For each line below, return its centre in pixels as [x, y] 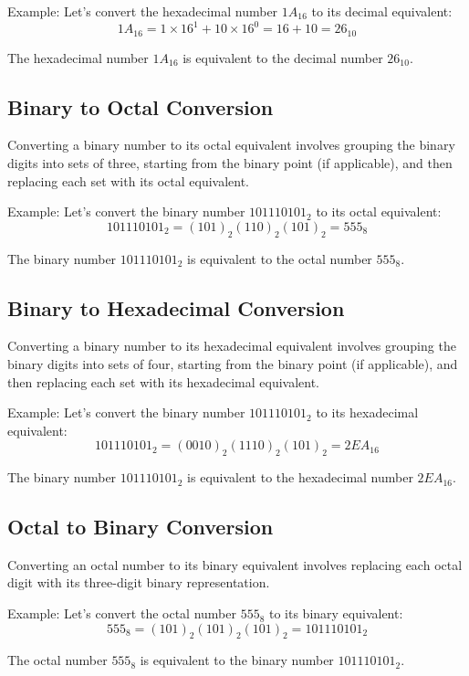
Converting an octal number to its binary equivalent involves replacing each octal [235, 564]
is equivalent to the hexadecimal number [300, 477]
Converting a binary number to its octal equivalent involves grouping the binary [231, 145]
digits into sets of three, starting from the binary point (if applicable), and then [230, 162]
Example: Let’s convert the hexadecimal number [143, 11]
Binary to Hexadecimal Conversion [176, 307]
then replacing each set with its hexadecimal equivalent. [164, 381]
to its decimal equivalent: [382, 11]
